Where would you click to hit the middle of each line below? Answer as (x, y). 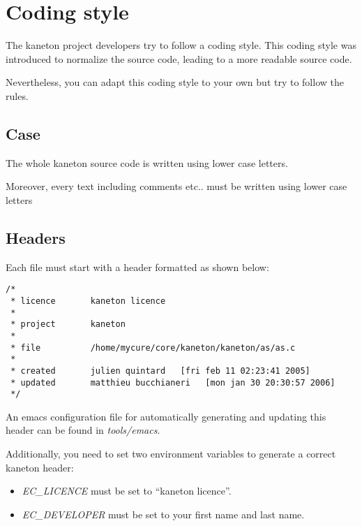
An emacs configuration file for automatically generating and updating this (166, 416)
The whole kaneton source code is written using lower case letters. (147, 162)
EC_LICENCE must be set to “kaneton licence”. (127, 491)
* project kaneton (68, 324)
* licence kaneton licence (88, 301)
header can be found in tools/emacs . (83, 430)
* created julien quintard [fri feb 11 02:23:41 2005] (160, 371)
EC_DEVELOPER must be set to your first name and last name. (163, 514)
